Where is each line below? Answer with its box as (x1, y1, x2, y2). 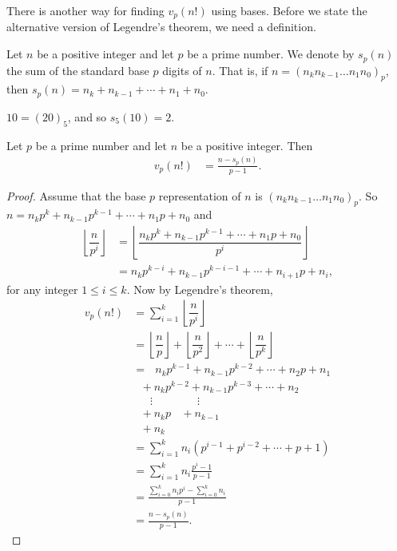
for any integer (6, 280, 78, 297)
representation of (158, 187, 241, 204)
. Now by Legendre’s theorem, (126, 280, 273, 297)
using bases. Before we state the (211, 2, 367, 18)
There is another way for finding (6, 2, 165, 18)
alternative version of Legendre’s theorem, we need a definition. (6, 18, 316, 35)
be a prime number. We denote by (187, 46, 355, 62)
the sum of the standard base (6, 61, 149, 78)
